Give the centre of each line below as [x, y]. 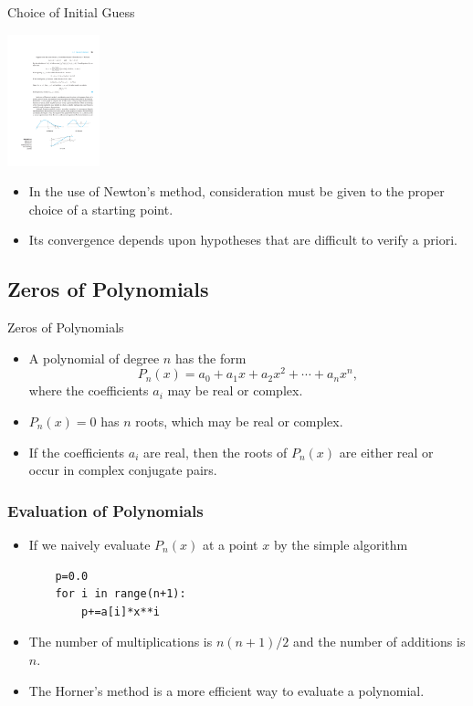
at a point [230, 545]
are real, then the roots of [215, 452]
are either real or [386, 452]
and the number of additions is [379, 642]
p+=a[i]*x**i [121, 611]
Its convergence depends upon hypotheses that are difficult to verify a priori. [243, 240]
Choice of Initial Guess [71, 12]
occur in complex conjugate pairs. [123, 470]
